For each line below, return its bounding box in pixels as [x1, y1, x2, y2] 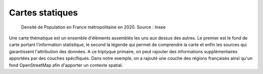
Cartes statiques [9, 7, 78, 18]
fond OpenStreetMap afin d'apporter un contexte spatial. [9, 62, 123, 68]
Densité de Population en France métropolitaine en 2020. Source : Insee [21, 24, 166, 30]
